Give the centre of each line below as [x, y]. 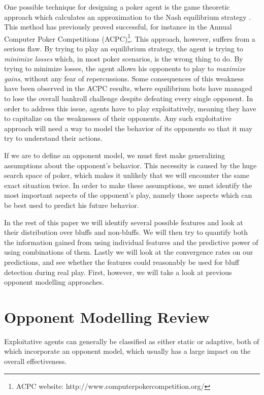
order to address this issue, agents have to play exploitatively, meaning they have [130, 108]
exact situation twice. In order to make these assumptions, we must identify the [128, 185]
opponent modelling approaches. [54, 282]
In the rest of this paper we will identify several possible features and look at [124, 222]
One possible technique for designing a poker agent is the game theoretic [117, 7]
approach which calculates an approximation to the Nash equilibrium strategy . [128, 17]
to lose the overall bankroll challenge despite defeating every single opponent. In [129, 98]
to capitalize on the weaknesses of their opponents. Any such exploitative [118, 118]
